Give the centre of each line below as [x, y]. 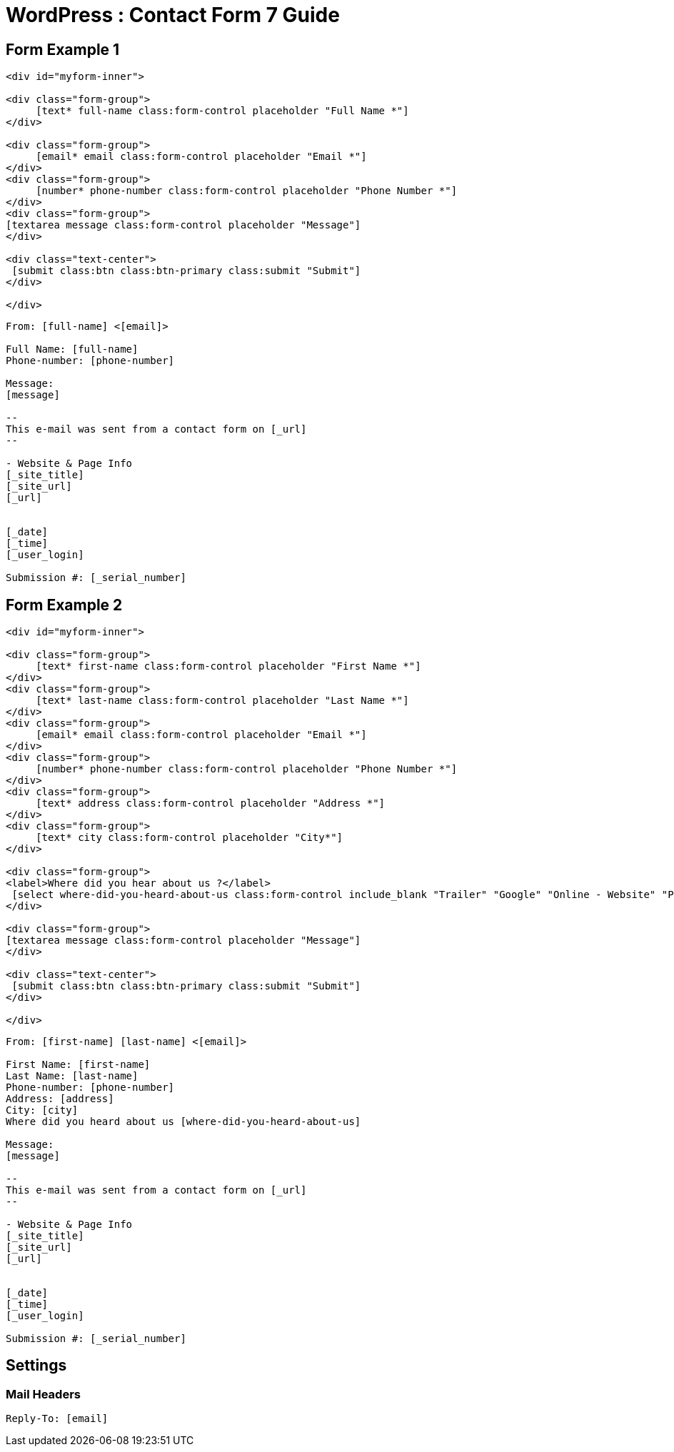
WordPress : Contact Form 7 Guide [173, 15]
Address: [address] [60, 1099]
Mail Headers [43, 1394]
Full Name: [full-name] [72, 349]
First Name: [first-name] [78, 1065]
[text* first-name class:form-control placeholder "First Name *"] [228, 666]
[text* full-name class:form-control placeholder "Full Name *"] [222, 111]
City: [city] [42, 1110]
